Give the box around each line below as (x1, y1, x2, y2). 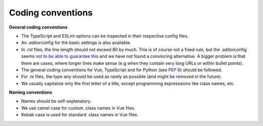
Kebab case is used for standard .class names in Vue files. (21, 112, 139, 118)
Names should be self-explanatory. (21, 98, 92, 104)
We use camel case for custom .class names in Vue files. (21, 105, 136, 111)
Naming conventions (9, 90, 52, 95)
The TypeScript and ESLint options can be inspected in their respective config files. (21, 33, 189, 39)
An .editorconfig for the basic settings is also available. (21, 40, 131, 46)
